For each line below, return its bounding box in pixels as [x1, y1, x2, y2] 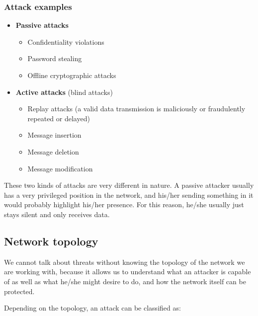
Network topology [4, 233, 98, 248]
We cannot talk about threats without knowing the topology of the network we [4, 256, 245, 267]
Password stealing [27, 53, 82, 64]
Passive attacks [15, 20, 69, 30]
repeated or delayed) [27, 113, 90, 123]
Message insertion [27, 130, 82, 140]
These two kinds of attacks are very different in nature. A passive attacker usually [4, 180, 254, 190]
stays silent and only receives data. [4, 209, 110, 219]
